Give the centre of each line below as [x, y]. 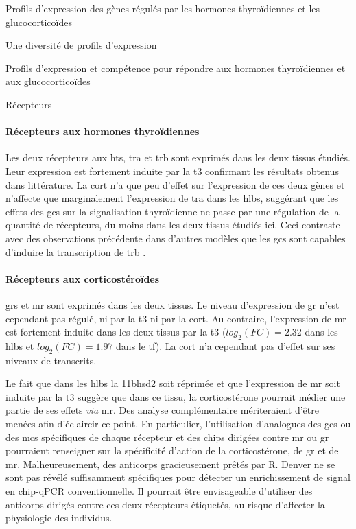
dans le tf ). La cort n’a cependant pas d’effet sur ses [226, 345]
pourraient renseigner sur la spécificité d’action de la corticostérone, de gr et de [172, 450]
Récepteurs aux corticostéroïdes [83, 278]
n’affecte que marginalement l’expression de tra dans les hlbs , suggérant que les [172, 198]
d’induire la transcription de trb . [76, 251]
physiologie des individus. [59, 518]
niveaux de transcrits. [51, 360]
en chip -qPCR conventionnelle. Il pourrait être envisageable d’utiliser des [159, 491]
